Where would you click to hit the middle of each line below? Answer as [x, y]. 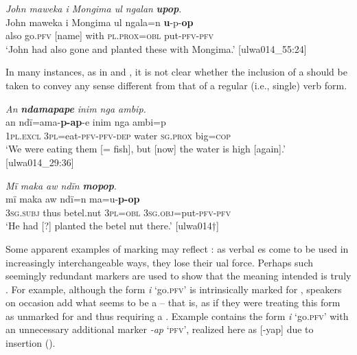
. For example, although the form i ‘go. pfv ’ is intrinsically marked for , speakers [174, 289]
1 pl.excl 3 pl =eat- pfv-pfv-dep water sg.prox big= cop [118, 135]
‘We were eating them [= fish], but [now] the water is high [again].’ [146, 149]
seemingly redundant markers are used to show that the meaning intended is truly [178, 276]
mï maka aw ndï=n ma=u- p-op [73, 199]
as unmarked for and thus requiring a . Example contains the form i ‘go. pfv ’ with [177, 316]
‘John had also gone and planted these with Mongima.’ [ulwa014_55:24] [156, 48]
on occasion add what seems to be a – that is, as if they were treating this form [173, 302]
